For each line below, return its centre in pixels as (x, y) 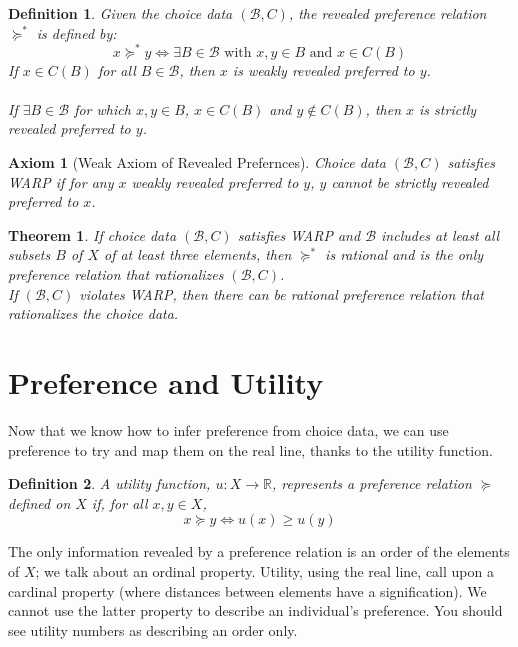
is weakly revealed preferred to (323, 69)
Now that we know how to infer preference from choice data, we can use (228, 429)
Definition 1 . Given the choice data (120, 13)
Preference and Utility (166, 382)
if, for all (119, 502)
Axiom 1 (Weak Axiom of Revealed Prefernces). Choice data (197, 162)
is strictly (448, 108)
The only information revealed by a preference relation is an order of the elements (259, 551)
